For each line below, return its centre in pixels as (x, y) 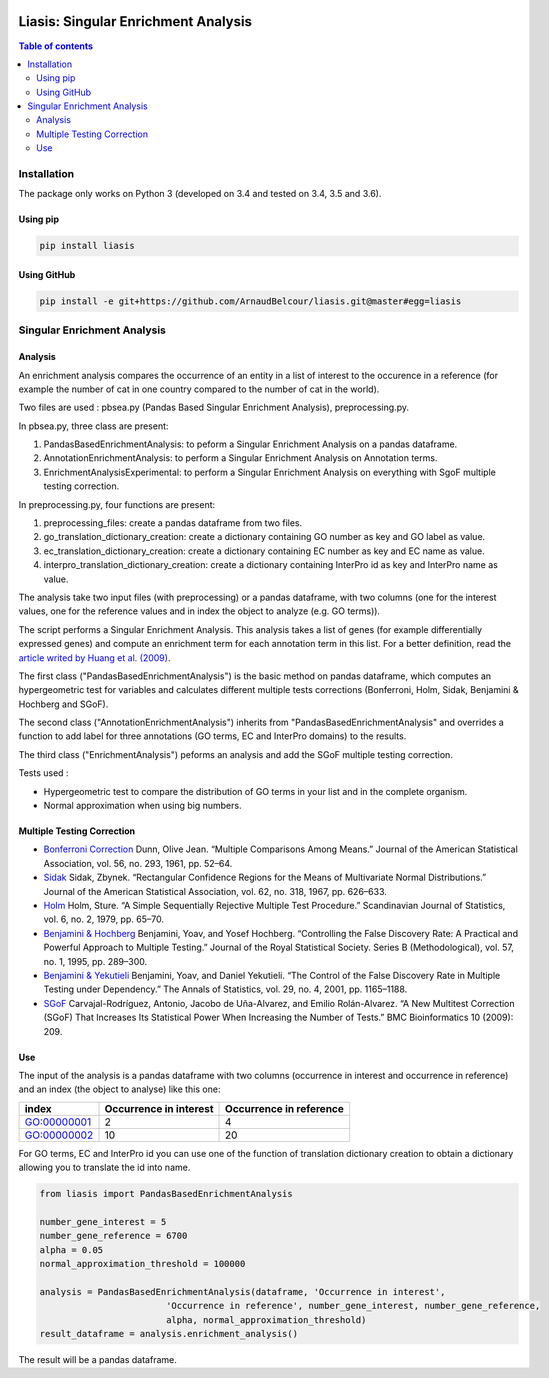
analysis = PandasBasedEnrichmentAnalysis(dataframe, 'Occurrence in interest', (242, 1291)
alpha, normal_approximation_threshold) (266, 1319)
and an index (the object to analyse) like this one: (119, 1089)
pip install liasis (87, 246)
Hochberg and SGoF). (63, 704)
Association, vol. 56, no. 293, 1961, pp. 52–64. (138, 863)
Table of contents (56, 46)
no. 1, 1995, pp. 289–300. (95, 961)
